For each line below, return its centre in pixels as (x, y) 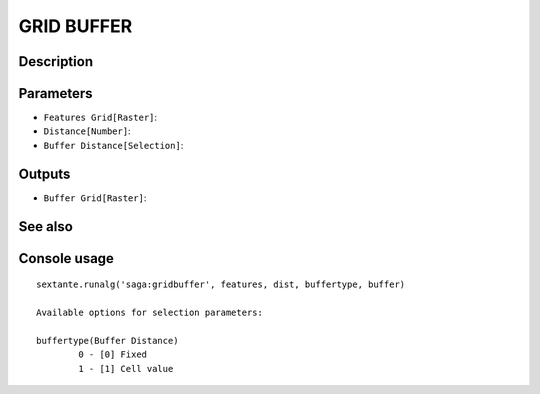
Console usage (66, 258)
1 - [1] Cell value (126, 368)
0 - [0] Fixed (113, 354)
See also (46, 226)
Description (56, 61)
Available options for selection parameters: (150, 312)
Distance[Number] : (87, 131)
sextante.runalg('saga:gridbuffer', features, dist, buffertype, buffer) (221, 284)
